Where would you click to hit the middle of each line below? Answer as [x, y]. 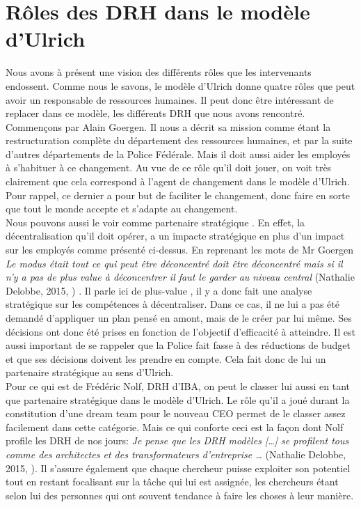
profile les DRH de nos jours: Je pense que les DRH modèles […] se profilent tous [177, 440]
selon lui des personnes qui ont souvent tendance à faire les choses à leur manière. [180, 495]
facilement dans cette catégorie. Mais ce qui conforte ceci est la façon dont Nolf [175, 427]
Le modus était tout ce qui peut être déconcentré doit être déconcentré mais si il [174, 263]
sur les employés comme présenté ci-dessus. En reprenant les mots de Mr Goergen [180, 250]
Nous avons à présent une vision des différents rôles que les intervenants [159, 72]
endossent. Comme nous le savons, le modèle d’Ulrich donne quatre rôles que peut [180, 85]
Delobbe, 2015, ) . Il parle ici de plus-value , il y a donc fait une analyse [159, 290]
